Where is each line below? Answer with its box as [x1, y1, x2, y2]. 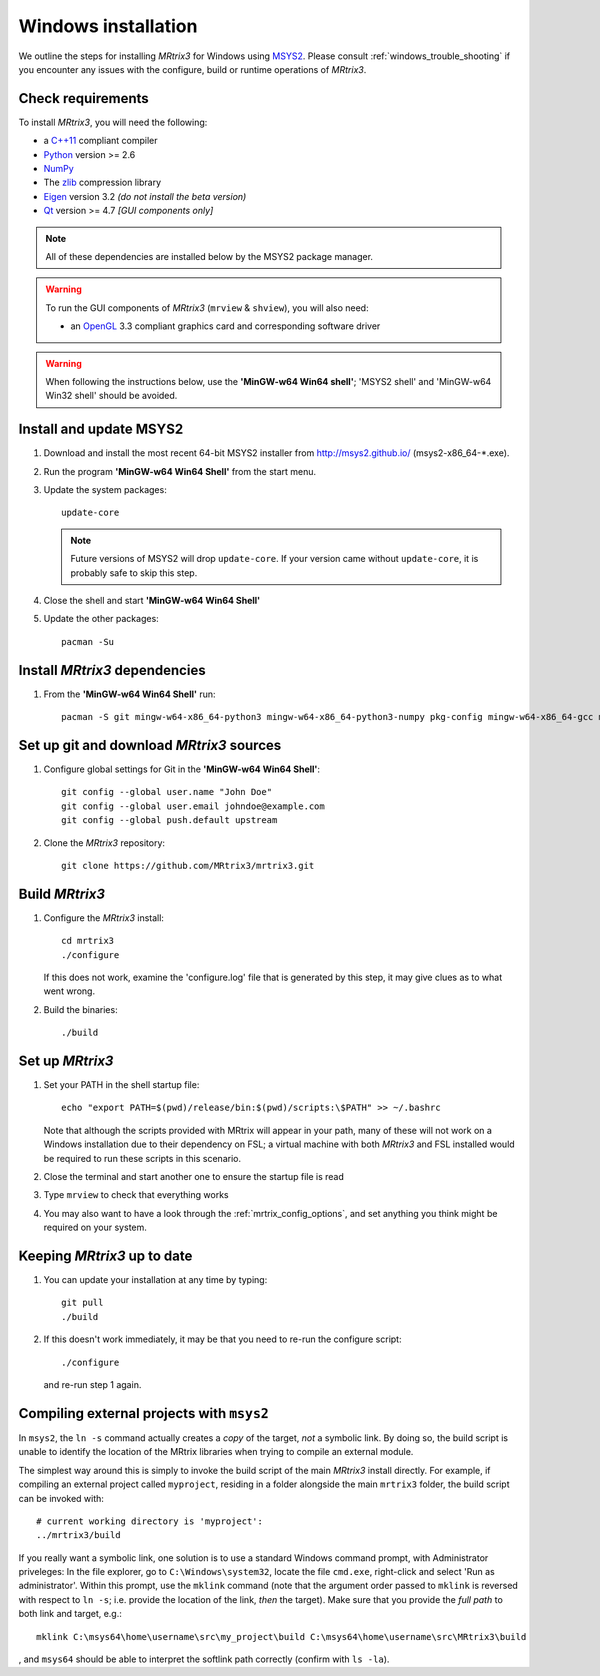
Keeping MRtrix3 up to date [18, 1247, 193, 1264]
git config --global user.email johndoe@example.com [61, 800, 325, 812]
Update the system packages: [43, 484, 167, 495]
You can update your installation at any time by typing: [43, 1274, 268, 1286]
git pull [61, 1297, 104, 1309]
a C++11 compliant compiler [43, 135, 158, 147]
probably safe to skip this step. [70, 566, 198, 579]
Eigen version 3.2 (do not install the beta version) [43, 190, 247, 202]
